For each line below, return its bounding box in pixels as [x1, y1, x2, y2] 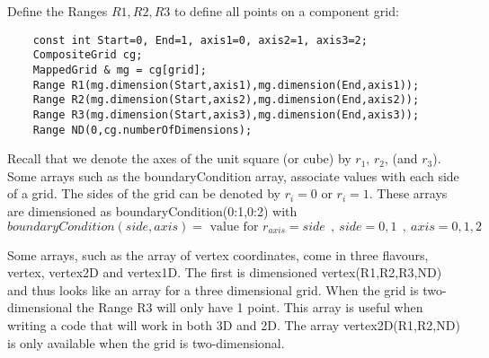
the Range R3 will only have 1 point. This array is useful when [76, 298, 423, 317]
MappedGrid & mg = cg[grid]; [32, 63, 207, 76]
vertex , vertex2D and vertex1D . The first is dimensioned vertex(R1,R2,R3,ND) [7, 263, 442, 282]
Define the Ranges [7, 2, 108, 20]
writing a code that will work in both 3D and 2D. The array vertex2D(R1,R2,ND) [7, 315, 460, 334]
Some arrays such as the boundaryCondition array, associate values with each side [7, 166, 459, 185]
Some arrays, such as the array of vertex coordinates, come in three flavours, [7, 245, 429, 264]
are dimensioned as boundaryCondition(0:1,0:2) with [7, 201, 298, 220]
